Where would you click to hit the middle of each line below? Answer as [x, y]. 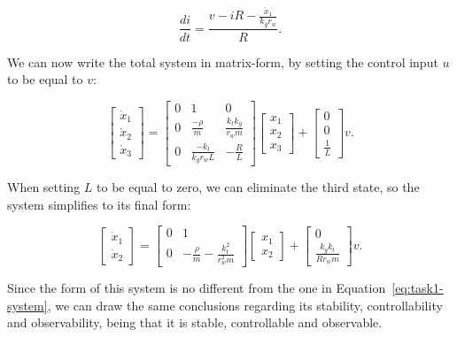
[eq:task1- [418, 287]
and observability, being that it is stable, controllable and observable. [195, 322]
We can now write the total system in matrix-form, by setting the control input [223, 61]
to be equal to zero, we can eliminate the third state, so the [258, 186]
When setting [44, 186]
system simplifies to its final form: [99, 204]
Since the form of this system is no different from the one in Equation [197, 287]
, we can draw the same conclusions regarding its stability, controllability [245, 305]
